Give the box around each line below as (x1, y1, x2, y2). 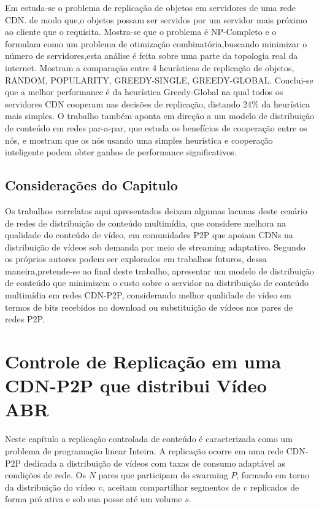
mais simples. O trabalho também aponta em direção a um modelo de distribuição (5, 109, 315, 122)
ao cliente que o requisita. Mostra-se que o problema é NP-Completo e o (5, 25, 277, 38)
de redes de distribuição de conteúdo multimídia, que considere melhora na (5, 216, 286, 229)
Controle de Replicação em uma (5, 349, 282, 374)
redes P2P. (5, 313, 45, 325)
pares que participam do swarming (98, 468, 228, 481)
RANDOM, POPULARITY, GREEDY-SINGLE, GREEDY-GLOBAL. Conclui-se (5, 73, 313, 86)
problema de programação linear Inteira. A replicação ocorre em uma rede (5, 444, 283, 457)
